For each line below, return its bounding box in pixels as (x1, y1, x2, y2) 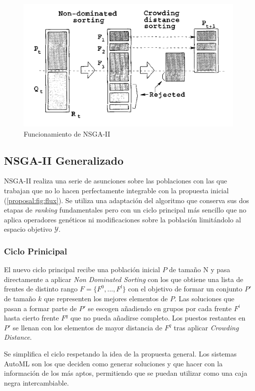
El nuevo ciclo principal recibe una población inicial (4, 264, 160, 275)
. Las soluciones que (174, 293, 235, 304)
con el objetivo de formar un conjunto (128, 284, 243, 294)
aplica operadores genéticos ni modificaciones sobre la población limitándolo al (4, 214, 241, 224)
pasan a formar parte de (4, 303, 77, 313)
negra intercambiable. (4, 377, 69, 388)
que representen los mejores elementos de (44, 293, 168, 304)
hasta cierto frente (4, 313, 59, 323)
